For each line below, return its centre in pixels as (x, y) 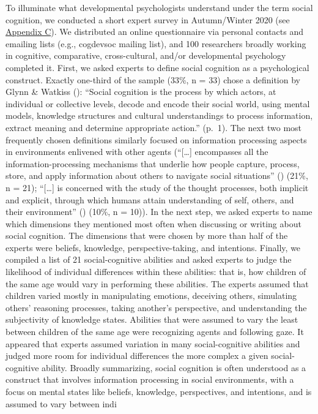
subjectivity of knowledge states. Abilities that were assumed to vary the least (152, 319)
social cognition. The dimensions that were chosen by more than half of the (147, 235)
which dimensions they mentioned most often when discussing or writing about (153, 223)
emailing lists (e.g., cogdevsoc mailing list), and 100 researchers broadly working (156, 43)
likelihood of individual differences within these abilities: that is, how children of (156, 272)
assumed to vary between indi (61, 403)
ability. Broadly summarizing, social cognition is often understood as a (174, 367)
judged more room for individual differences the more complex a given (137, 356)
